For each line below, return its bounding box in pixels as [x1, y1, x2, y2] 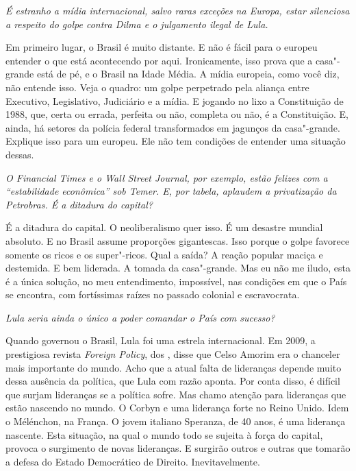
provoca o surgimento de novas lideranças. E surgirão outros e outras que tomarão [5, 441, 351, 455]
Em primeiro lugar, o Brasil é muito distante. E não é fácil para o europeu [5, 40, 318, 54]
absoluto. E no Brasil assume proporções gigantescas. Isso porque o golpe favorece [5, 233, 350, 247]
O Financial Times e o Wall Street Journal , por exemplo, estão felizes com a [5, 170, 328, 184]
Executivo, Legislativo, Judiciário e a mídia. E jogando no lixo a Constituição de [5, 93, 344, 108]
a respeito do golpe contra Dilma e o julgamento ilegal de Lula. [5, 16, 268, 31]
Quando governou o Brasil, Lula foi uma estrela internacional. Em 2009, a [5, 333, 316, 348]
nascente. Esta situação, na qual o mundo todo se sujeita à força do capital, [5, 427, 323, 442]
